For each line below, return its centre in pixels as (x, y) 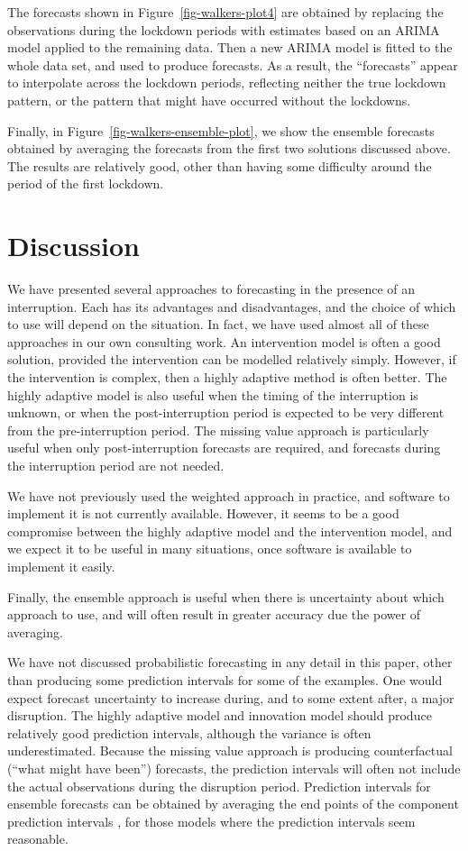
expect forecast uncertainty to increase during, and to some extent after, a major (231, 697)
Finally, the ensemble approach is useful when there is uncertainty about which (226, 596)
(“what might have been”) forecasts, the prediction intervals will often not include (234, 768)
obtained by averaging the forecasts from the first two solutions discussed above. (229, 148)
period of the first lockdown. (86, 183)
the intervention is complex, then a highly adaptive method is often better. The (227, 377)
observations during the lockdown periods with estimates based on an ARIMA (224, 29)
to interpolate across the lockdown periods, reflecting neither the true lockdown (227, 82)
